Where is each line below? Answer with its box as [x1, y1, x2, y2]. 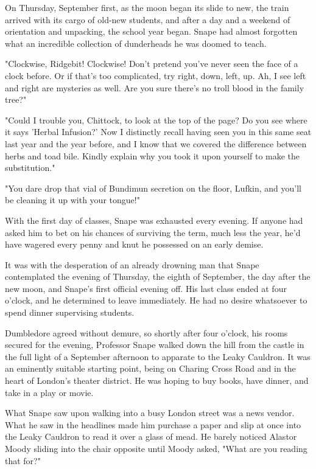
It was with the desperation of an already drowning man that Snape [5, 258, 259, 271]
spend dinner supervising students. [5, 306, 135, 319]
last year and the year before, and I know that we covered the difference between [5, 137, 307, 150]
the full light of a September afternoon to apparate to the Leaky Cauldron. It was [5, 350, 311, 363]
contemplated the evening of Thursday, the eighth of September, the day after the [5, 270, 311, 283]
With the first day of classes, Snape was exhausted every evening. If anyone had [5, 214, 303, 226]
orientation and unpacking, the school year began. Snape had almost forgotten [5, 25, 298, 38]
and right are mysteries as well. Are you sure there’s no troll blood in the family [5, 81, 304, 94]
